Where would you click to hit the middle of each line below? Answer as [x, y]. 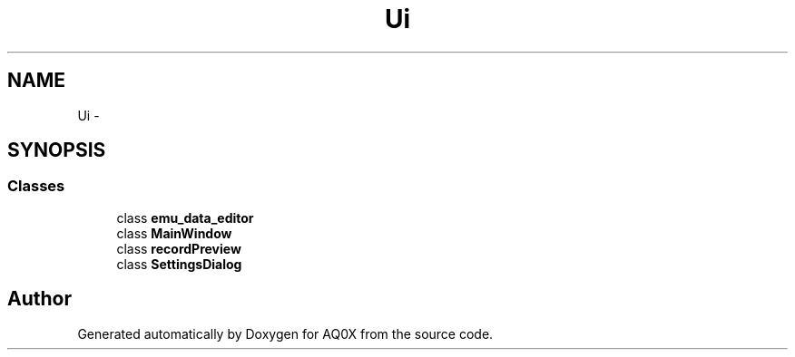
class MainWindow [174, 233]
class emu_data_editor [185, 217]
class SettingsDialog [179, 264]
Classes [36, 186]
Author [39, 299]
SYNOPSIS [57, 150]
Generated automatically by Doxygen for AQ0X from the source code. [285, 333]
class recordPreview [179, 248]
